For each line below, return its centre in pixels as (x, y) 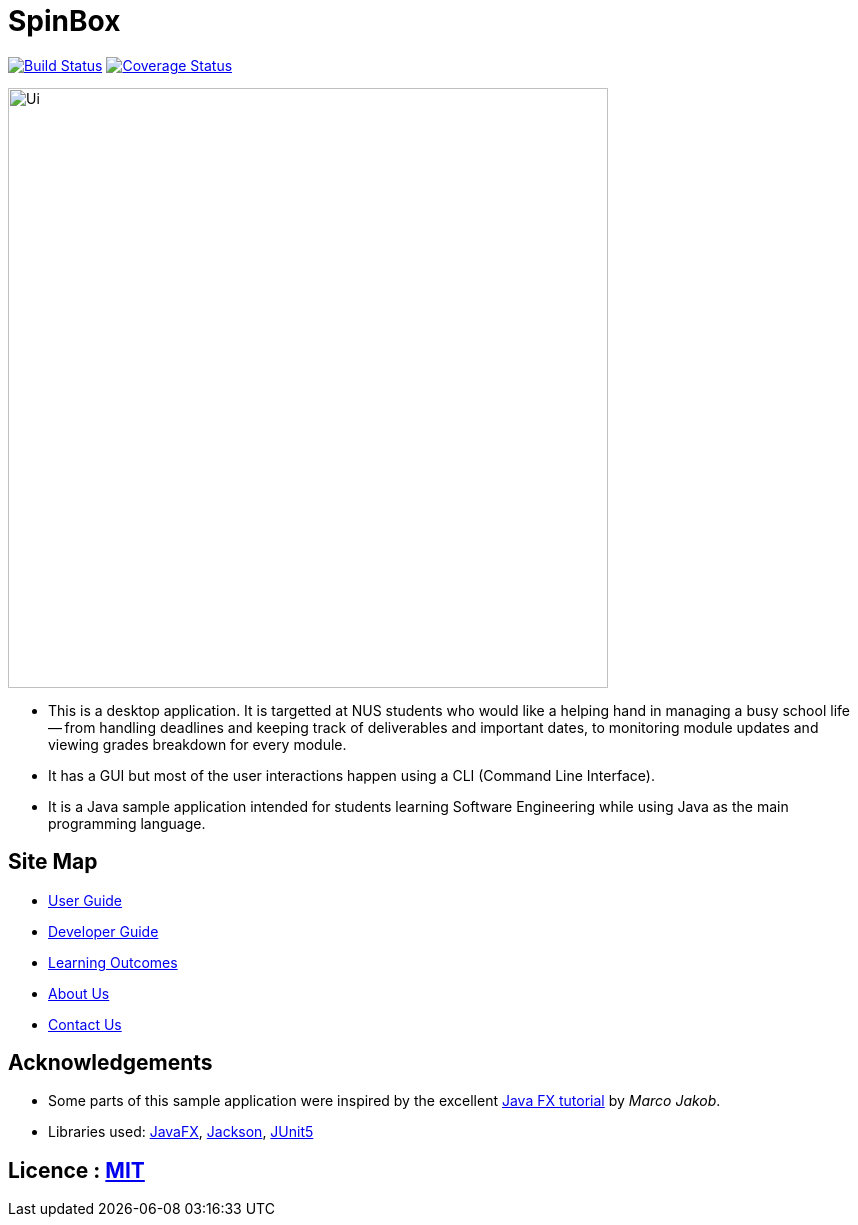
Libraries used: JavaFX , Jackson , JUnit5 (181, 1132)
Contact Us (85, 1024)
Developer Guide (103, 931)
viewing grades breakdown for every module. (197, 744)
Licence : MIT (76, 1170)
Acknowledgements (110, 1063)
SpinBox (64, 21)
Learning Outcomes (113, 962)
